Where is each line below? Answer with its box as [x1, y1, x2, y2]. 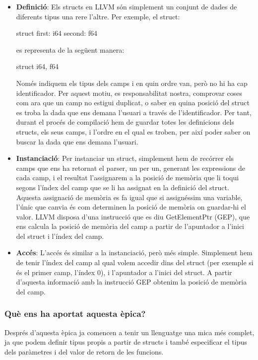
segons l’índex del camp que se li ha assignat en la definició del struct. [16, 182, 229, 192]
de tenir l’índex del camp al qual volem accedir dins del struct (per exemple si [16, 257, 254, 268]
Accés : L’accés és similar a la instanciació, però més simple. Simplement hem [16, 247, 253, 258]
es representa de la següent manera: [16, 44, 125, 55]
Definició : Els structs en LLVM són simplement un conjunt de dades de [16, 1, 237, 11]
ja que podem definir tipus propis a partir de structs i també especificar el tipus [4, 337, 247, 347]
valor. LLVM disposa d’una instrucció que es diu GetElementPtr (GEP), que [16, 211, 250, 221]
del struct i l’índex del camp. [16, 230, 104, 241]
